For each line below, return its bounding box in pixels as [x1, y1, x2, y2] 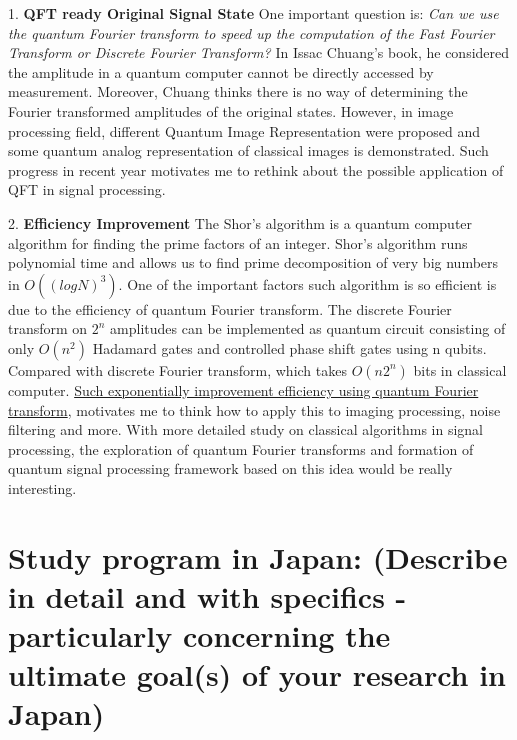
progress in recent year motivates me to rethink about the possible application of [8, 159, 504, 180]
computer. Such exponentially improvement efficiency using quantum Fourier [8, 379, 479, 400]
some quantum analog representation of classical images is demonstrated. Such [8, 140, 489, 161]
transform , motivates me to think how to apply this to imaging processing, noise [8, 399, 501, 420]
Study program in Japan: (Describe [8, 536, 508, 577]
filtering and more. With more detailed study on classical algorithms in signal [8, 419, 484, 440]
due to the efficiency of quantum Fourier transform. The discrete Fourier [8, 298, 452, 319]
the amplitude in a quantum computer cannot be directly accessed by [8, 61, 434, 82]
